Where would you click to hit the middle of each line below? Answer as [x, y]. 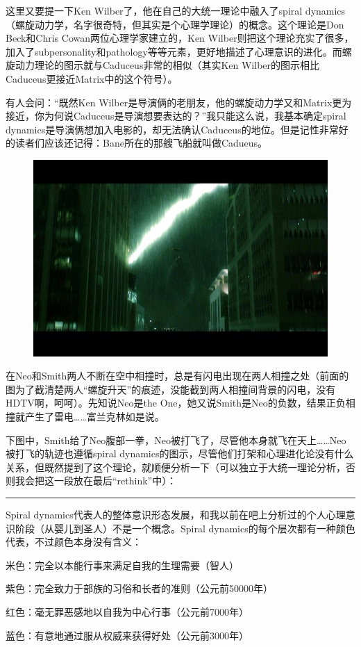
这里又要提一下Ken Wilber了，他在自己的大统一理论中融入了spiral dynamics [176, 10]
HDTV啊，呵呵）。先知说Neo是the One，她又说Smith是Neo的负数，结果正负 [176, 403]
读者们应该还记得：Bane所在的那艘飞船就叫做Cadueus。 [141, 143]
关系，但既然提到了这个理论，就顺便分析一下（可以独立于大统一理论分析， [176, 467]
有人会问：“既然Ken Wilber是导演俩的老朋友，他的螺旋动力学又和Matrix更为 [179, 102]
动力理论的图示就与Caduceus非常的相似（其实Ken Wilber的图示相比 [167, 65]
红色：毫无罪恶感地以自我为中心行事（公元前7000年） [127, 611]
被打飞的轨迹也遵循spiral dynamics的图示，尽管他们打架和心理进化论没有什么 [180, 453]
